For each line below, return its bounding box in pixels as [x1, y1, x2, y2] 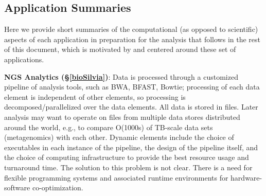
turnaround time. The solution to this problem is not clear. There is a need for [4, 162, 253, 172]
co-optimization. [32, 182, 83, 193]
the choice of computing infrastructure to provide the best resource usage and [4, 152, 249, 163]
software [4, 182, 30, 193]
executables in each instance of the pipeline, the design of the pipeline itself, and [4, 141, 258, 152]
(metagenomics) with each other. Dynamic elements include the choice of [4, 132, 234, 142]
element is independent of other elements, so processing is [4, 91, 186, 102]
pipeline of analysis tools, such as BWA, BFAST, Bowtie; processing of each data [4, 81, 260, 92]
